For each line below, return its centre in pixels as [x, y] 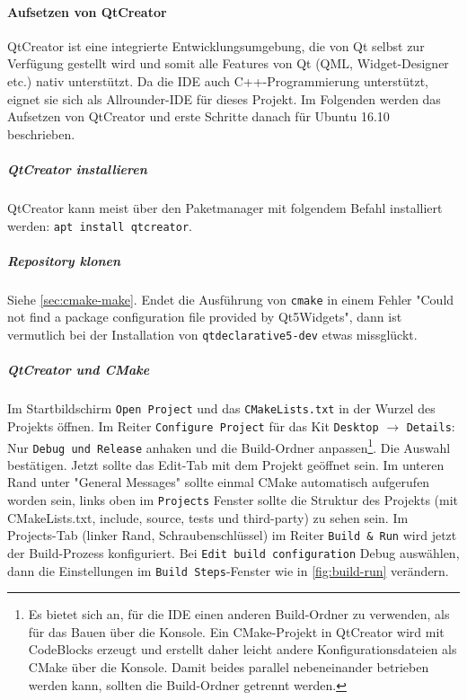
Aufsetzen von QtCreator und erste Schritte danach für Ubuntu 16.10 [198, 116]
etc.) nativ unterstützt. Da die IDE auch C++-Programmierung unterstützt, [218, 80]
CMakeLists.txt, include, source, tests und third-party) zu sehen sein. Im [208, 517]
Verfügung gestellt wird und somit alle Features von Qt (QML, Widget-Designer [228, 63]
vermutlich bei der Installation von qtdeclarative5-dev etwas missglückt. [212, 334]
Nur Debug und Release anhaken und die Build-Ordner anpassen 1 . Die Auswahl [229, 446]
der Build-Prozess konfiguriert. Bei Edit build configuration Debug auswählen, [233, 552]
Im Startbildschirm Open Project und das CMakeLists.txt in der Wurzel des [221, 408]
